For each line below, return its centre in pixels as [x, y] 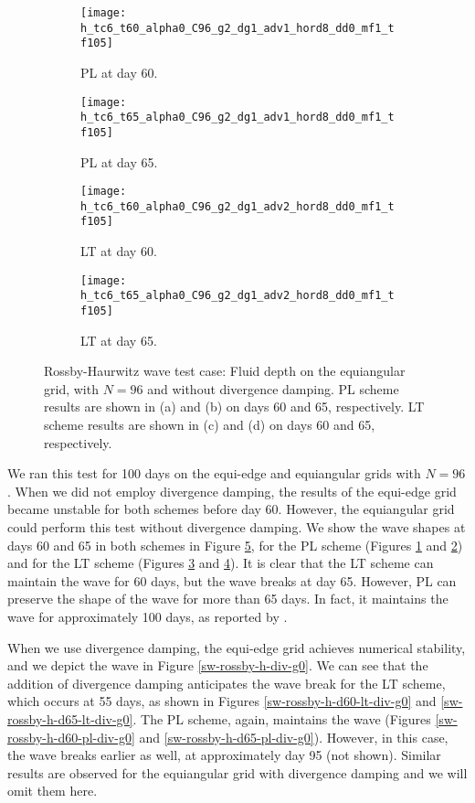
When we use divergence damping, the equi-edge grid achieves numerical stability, [237, 647]
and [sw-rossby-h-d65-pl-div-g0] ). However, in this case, [294, 737]
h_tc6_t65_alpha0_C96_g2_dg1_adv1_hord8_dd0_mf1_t [237, 118]
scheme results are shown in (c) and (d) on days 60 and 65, [210, 425]
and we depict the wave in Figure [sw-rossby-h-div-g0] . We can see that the [218, 665]
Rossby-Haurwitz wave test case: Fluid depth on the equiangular [225, 371]
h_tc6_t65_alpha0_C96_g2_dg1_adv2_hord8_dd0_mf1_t [237, 296]
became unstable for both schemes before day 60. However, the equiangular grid [231, 509]
